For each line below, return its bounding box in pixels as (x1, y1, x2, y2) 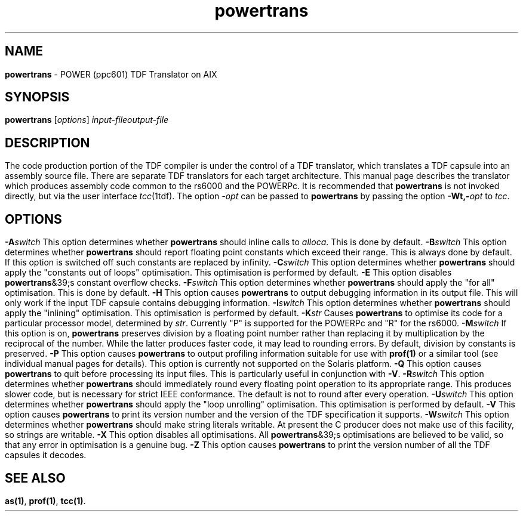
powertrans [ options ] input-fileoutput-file (5, 115, 169, 125)
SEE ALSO (5, 470, 66, 486)
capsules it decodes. (5, 450, 87, 461)
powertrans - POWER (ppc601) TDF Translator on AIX (5, 69, 217, 79)
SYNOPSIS (5, 89, 70, 105)
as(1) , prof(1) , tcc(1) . (5, 495, 86, 506)
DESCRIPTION (5, 135, 90, 150)
